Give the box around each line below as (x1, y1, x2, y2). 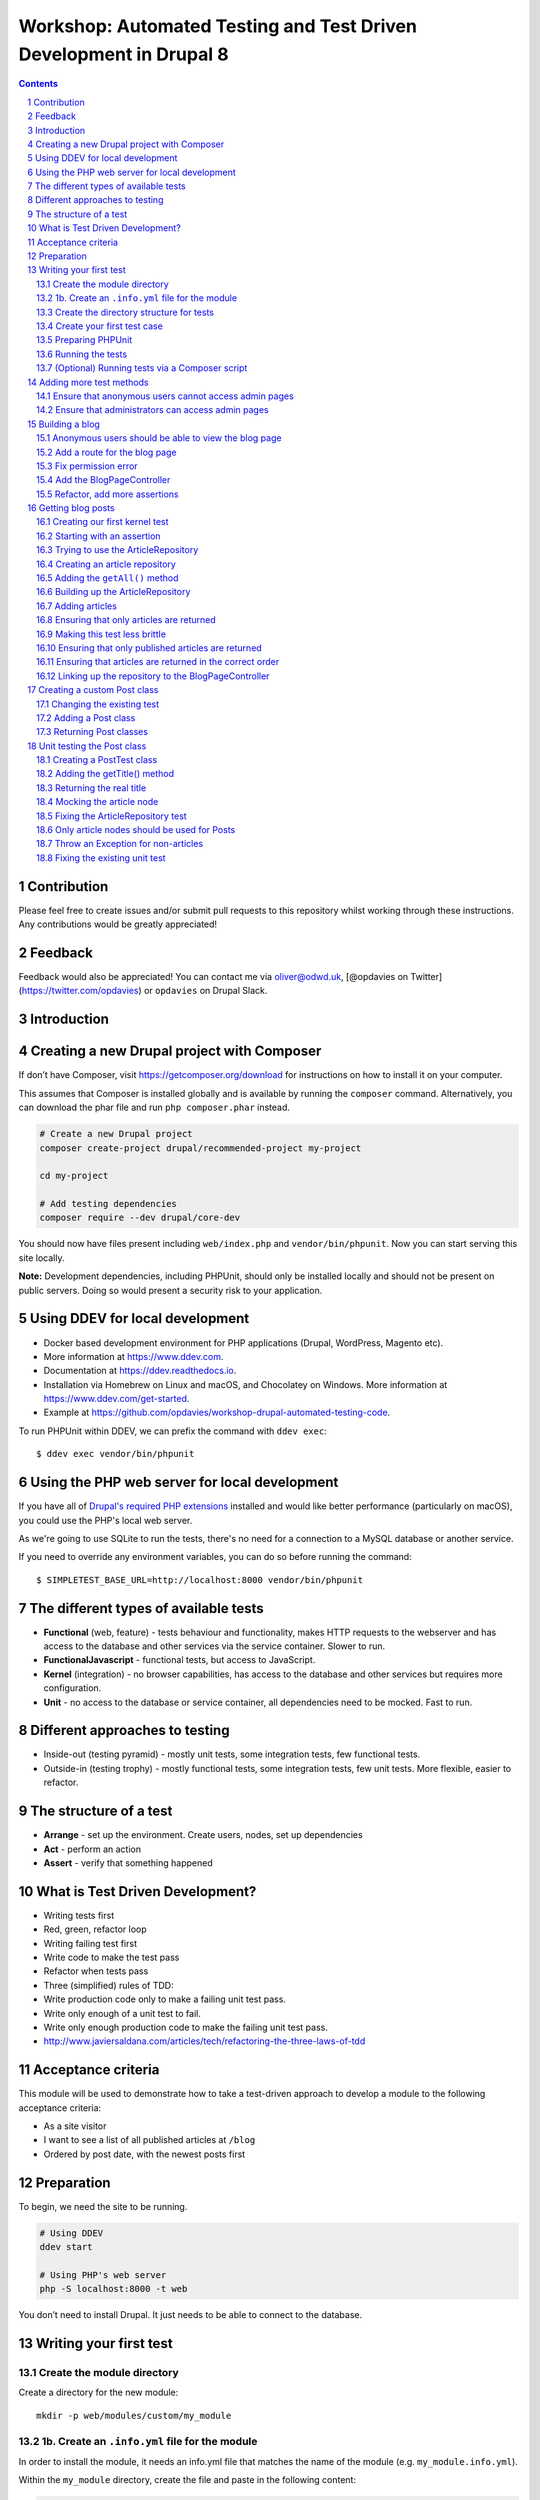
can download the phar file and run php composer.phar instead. (18, 1101, 290, 1114)
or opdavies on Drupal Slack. (143, 985, 268, 997)
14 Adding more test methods (27, 376, 149, 388)
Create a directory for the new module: (18, 2386, 179, 2399)
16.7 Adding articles (36, 600, 117, 612)
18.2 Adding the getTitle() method (36, 768, 175, 780)
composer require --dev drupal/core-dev (39, 1212, 240, 1224)
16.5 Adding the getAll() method (36, 572, 179, 584)
